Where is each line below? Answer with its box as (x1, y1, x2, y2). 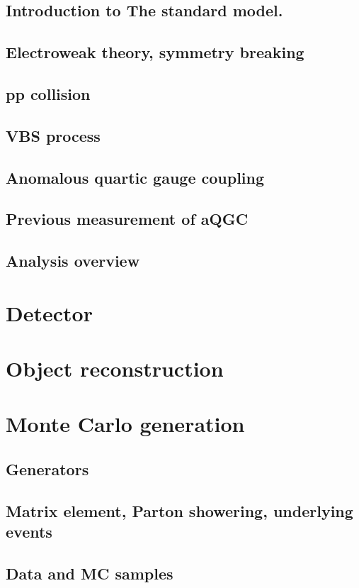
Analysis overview (6, 250, 140, 272)
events (6, 521, 52, 543)
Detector (6, 298, 93, 327)
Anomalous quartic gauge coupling (6, 166, 265, 188)
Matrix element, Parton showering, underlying (6, 499, 353, 521)
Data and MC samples (6, 562, 173, 584)
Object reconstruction (6, 354, 224, 383)
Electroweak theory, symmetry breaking (6, 41, 304, 63)
